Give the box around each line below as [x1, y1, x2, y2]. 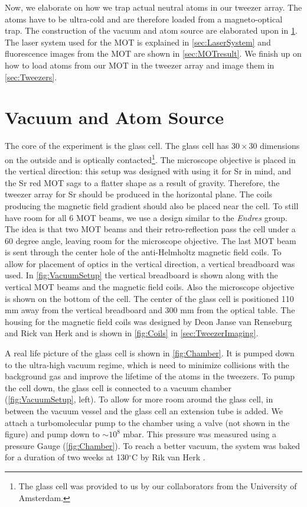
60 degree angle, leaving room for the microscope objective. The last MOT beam [5, 234, 296, 246]
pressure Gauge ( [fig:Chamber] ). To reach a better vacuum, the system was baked [5, 439, 300, 451]
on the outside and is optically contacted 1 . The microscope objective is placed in [5, 151, 296, 165]
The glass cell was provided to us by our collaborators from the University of [18, 479, 297, 492]
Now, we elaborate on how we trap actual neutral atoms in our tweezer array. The [5, 1, 302, 13]
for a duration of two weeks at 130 [5, 451, 129, 463]
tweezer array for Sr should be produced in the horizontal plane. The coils [5, 188, 273, 200]
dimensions [260, 139, 300, 152]
